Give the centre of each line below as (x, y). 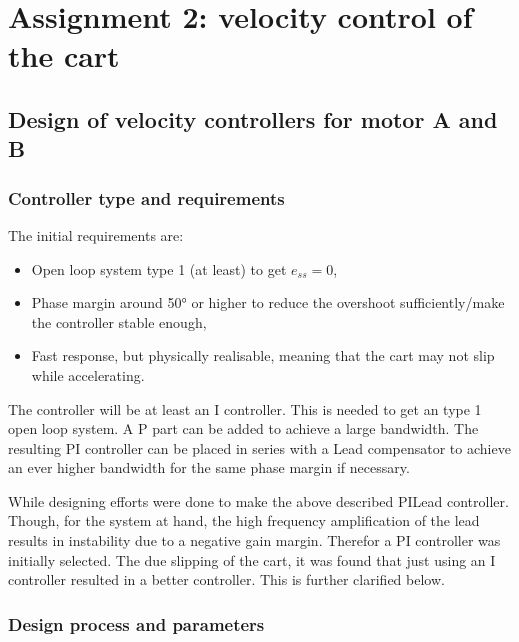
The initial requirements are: (96, 234)
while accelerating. (88, 374)
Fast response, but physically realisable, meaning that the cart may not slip (263, 355)
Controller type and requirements (146, 197)
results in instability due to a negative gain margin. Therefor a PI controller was (254, 540)
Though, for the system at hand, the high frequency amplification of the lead (244, 520)
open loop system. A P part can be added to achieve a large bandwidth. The (243, 428)
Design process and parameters (136, 623)
